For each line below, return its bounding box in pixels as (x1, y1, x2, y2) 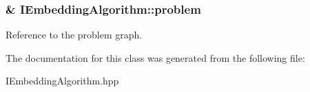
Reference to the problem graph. (6, 27, 143, 42)
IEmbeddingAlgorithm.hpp (6, 73, 119, 88)
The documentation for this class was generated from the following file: (6, 50, 305, 65)
